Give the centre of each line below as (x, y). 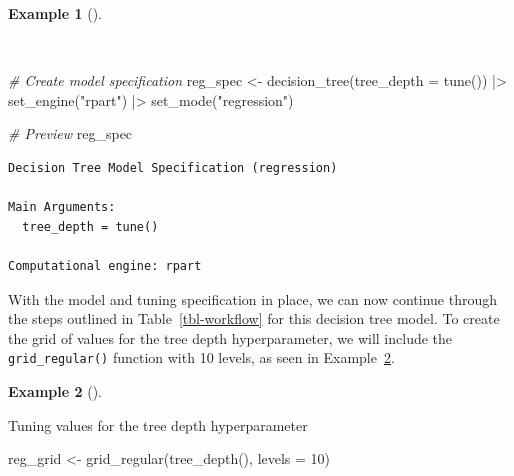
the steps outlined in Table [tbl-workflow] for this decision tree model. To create (254, 318)
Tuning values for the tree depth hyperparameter (158, 424)
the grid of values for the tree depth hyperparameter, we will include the (230, 337)
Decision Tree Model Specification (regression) (173, 167)
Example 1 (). (55, 13)
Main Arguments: (62, 207)
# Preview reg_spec (70, 133)
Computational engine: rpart (105, 265)
